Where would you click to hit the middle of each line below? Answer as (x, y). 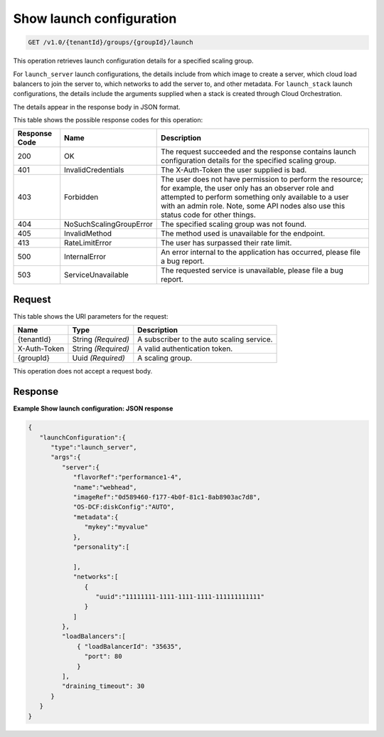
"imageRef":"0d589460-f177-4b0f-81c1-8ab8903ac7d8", (167, 497)
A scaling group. (165, 358)
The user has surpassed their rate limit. (226, 243)
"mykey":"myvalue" (116, 527)
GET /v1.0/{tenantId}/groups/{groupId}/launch (111, 42)
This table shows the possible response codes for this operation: (108, 120)
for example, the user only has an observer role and (247, 189)
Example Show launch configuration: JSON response (93, 408)
